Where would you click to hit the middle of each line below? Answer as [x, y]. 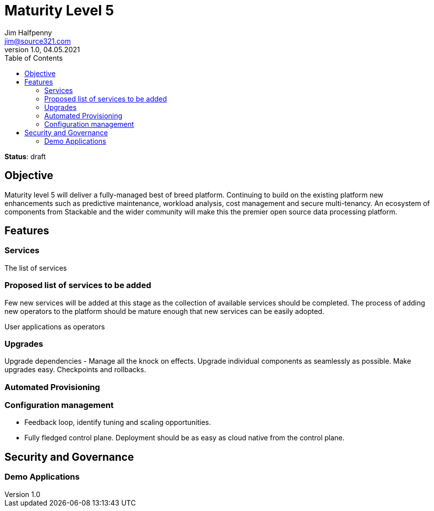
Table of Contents [34, 58]
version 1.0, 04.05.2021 [42, 49]
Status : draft [25, 156]
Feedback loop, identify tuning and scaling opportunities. [118, 422]
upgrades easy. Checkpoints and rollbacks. [75, 370]
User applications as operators [55, 326]
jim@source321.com [38, 41]
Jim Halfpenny [28, 32]
